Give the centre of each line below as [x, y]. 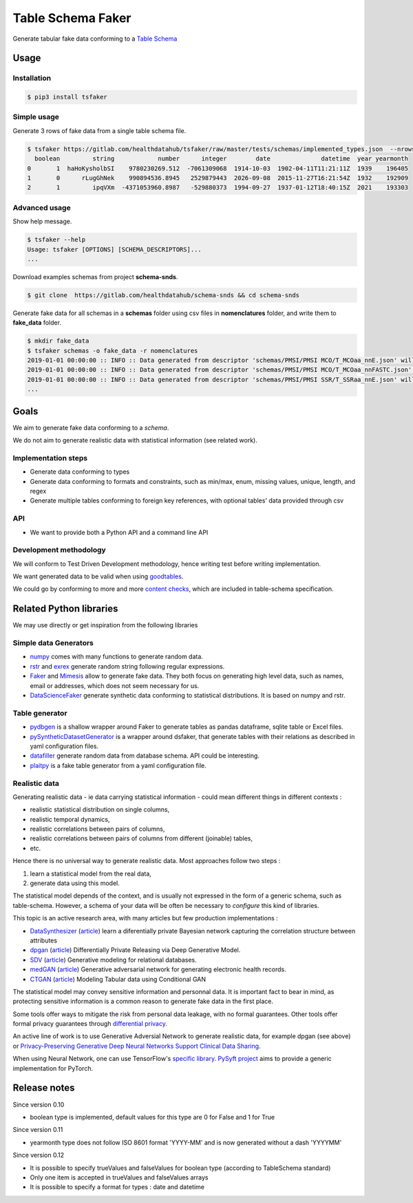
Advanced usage [42, 208]
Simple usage [36, 117]
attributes [44, 940]
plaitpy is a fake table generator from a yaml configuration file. [118, 765]
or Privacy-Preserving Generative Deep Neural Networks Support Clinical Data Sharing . [137, 1046]
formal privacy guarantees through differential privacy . [90, 1024]
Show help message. [42, 221]
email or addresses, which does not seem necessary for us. [115, 685]
